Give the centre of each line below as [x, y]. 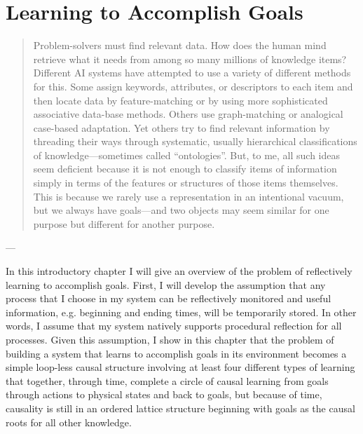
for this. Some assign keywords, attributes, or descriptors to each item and [193, 86]
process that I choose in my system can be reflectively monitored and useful [169, 298]
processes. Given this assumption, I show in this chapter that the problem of [170, 339]
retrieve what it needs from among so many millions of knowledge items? [190, 59]
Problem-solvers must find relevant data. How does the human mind [180, 45]
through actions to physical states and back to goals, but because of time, [164, 394]
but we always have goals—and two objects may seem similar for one [181, 210]
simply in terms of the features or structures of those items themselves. [186, 183]
